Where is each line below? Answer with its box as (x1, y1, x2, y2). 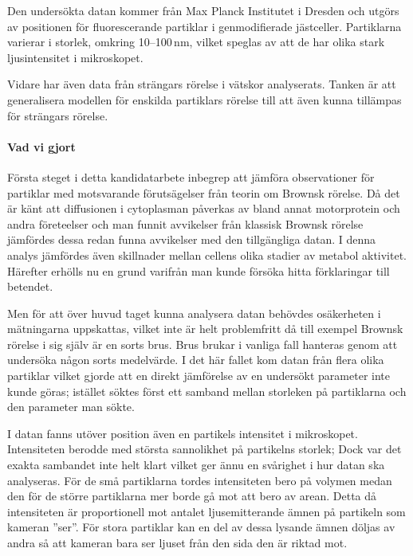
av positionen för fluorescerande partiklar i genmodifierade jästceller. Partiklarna (7, 18, 402, 34)
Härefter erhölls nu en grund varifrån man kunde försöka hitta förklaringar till (7, 262, 390, 279)
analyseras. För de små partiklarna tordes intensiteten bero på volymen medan (7, 472, 392, 488)
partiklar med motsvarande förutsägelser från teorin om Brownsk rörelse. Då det (7, 184, 400, 201)
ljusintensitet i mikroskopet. (7, 49, 144, 65)
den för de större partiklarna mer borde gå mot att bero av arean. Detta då (7, 487, 377, 504)
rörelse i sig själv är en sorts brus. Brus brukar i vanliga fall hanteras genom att (7, 335, 398, 352)
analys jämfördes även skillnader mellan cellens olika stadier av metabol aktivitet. (7, 246, 407, 263)
